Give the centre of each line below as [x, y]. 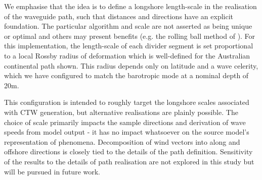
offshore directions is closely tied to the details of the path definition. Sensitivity [128, 152]
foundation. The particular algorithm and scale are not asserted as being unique [128, 26]
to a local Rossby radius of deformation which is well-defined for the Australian [127, 55]
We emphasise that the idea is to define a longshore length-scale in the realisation [130, 6]
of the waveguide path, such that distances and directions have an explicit [119, 16]
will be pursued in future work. [52, 171]
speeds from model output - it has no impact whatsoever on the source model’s [127, 132]
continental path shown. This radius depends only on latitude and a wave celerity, [131, 65]
